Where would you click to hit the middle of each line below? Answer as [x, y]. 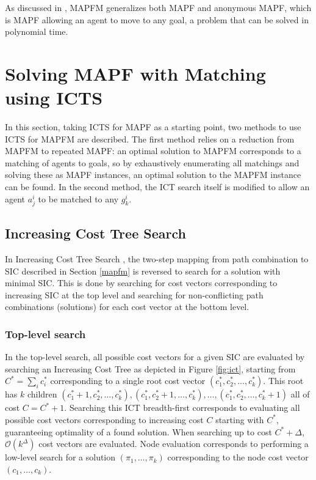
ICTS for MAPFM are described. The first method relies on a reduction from [150, 138]
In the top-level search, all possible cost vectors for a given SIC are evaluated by [155, 357]
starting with [240, 419]
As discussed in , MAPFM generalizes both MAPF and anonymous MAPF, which [158, 7]
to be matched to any [78, 198]
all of [300, 394]
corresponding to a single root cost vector [128, 381]
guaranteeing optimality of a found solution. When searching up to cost [138, 431]
